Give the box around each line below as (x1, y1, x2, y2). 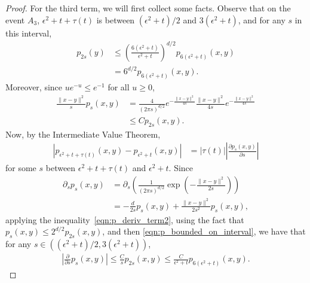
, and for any (238, 13, 286, 26)
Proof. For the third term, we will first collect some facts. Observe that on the (5, 2, 291, 14)
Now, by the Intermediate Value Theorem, (5, 127, 161, 140)
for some (5, 162, 36, 174)
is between (96, 13, 135, 26)
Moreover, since (5, 81, 63, 93)
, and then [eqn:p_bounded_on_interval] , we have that (102, 225, 306, 238)
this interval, (5, 26, 52, 39)
